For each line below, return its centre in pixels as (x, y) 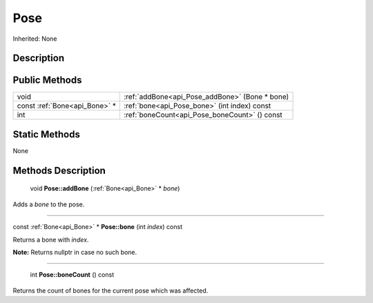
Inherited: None (35, 39)
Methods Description (59, 170)
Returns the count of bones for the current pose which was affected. (111, 291)
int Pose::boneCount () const (72, 275)
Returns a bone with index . (51, 240)
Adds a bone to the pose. (49, 204)
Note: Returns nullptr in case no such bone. (75, 252)
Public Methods (47, 80)
